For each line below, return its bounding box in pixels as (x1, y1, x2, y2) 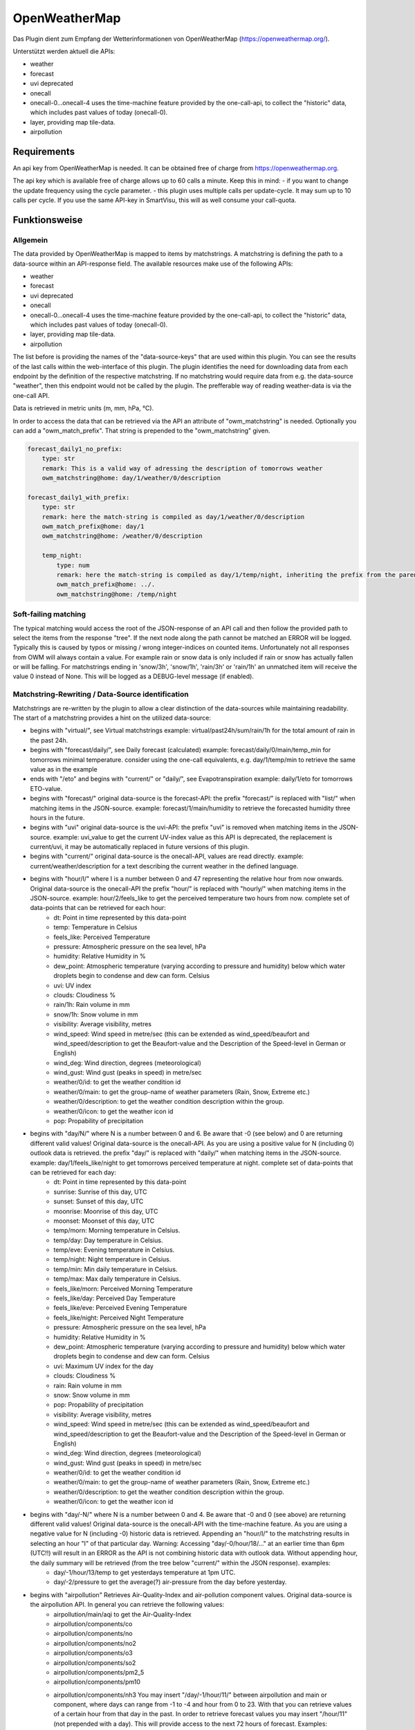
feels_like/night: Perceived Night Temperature (53, 1313, 184, 1322)
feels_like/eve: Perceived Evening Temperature (53, 1304, 187, 1312)
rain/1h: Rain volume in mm (53, 1001, 131, 1009)
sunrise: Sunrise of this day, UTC (53, 1187, 147, 1196)
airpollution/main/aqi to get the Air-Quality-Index (53, 1610, 192, 1619)
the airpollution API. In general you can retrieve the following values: (30, 1601, 225, 1609)
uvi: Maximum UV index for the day (53, 1362, 154, 1370)
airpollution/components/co (53, 1619, 133, 1628)
